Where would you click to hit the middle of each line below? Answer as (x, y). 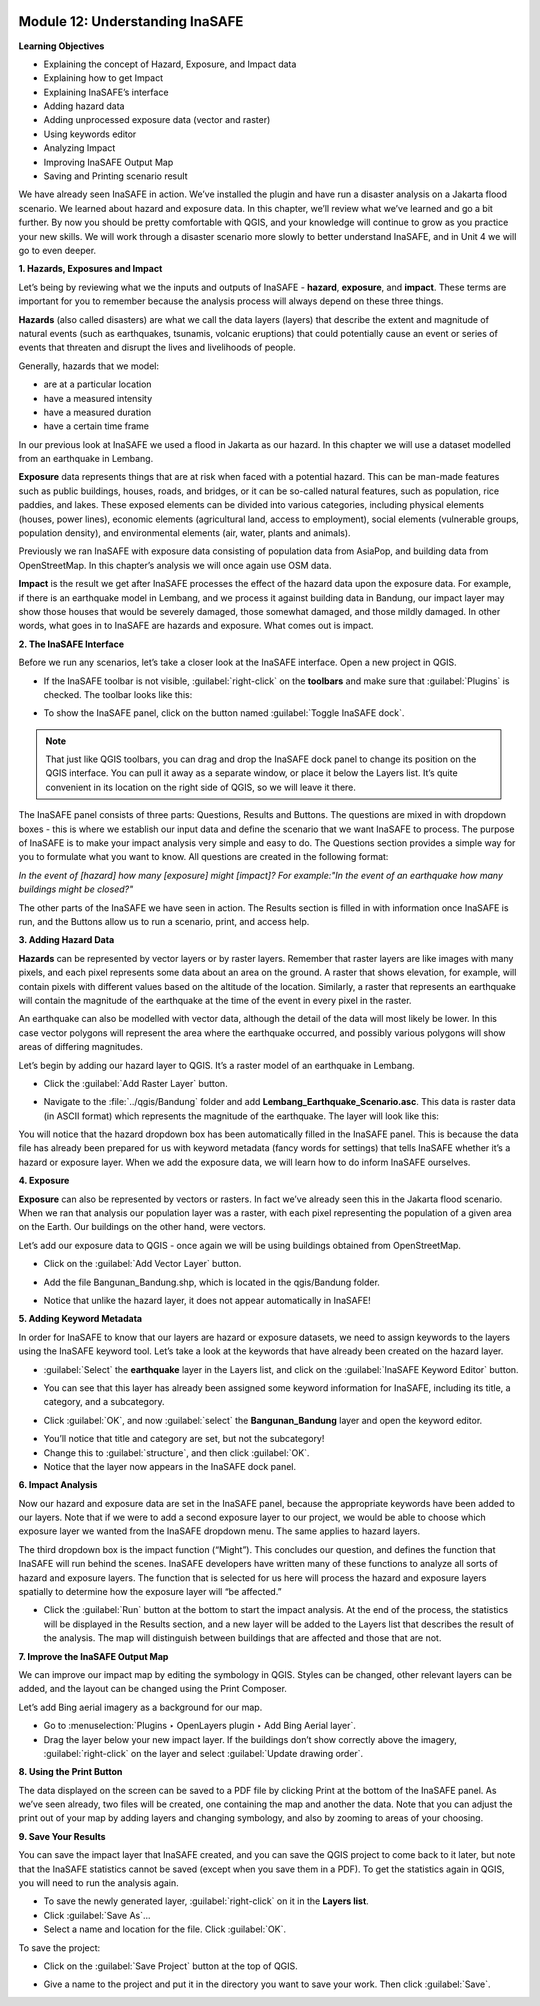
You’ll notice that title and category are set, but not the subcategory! (184, 1439)
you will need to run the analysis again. (98, 1883)
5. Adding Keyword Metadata (80, 1319)
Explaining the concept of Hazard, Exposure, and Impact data (170, 64)
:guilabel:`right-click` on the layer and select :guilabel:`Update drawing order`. (203, 1753)
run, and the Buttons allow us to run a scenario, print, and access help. (164, 921)
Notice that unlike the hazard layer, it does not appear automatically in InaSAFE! (207, 1300)
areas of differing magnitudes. (81, 1047)
